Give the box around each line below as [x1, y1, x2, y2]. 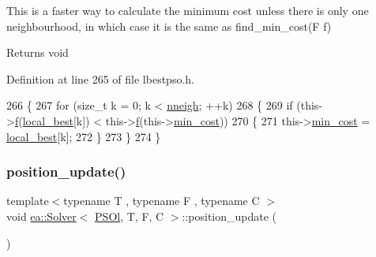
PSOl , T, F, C [95, 207, 164, 224]
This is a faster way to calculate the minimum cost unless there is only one [6, 2, 369, 18]
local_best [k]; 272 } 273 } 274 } [6, 128, 161, 144]
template [6, 192, 49, 209]
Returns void [6, 44, 69, 61]
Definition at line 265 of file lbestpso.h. [6, 70, 194, 87]
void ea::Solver [6, 207, 77, 224]
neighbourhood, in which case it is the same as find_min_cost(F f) [6, 17, 332, 34]
